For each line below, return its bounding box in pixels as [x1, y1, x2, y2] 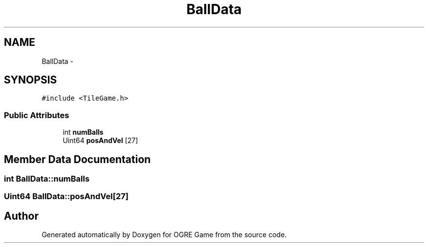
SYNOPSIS [4, 74, 57, 86]
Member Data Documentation [4, 153, 151, 165]
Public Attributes [4, 110, 69, 120]
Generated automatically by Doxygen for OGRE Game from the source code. [42, 230, 287, 239]
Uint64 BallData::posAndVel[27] [4, 191, 128, 202]
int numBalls [63, 128, 104, 137]
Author [4, 209, 39, 222]
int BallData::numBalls [4, 174, 90, 184]
